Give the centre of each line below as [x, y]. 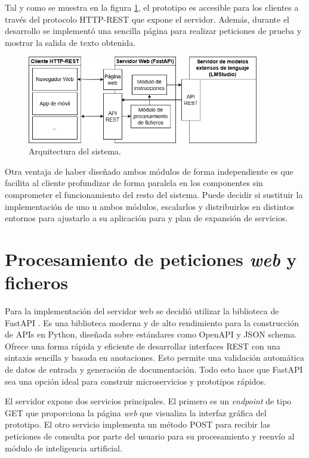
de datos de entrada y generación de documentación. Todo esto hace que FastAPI [154, 369]
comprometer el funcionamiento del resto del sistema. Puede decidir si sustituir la [154, 195]
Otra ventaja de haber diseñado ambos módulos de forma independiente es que [149, 171]
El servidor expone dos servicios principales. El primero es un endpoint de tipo [148, 401]
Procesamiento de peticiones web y [151, 259]
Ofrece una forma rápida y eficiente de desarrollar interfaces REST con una [143, 346]
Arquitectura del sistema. [75, 151]
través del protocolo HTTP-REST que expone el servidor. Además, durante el [147, 19]
